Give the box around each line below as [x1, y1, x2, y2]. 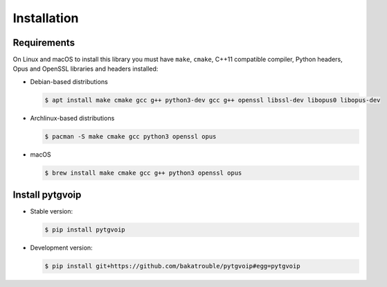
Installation [12, 10, 79, 26]
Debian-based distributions [30, 77, 109, 86]
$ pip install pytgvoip [44, 226, 126, 234]
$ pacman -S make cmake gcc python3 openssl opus [44, 132, 217, 140]
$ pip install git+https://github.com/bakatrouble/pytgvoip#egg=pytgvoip [44, 262, 300, 270]
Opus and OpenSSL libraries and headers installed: [12, 64, 159, 73]
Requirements [12, 37, 75, 49]
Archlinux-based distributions [30, 114, 115, 122]
